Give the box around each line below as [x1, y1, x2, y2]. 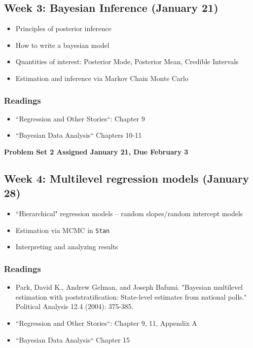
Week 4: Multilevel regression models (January [4, 170, 249, 186]
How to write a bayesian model [15, 39, 109, 50]
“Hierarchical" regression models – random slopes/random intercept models [15, 208, 243, 219]
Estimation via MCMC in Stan [15, 225, 110, 235]
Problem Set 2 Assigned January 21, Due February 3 [4, 146, 188, 156]
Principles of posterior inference [15, 23, 111, 34]
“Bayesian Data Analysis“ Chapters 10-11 [15, 130, 142, 140]
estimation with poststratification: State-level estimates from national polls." [15, 291, 247, 302]
